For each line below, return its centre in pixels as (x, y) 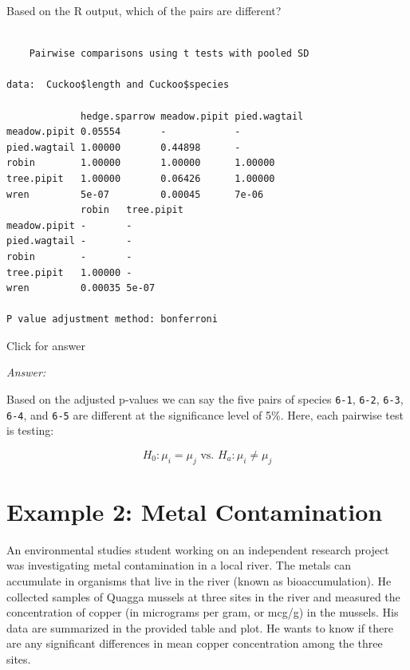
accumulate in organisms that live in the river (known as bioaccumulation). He (199, 581)
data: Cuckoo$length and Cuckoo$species (118, 85)
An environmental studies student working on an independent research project (198, 549)
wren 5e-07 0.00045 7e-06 (135, 194)
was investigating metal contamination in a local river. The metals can (179, 565)
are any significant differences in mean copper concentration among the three (195, 643)
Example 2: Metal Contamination (195, 511)
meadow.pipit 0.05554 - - (124, 132)
